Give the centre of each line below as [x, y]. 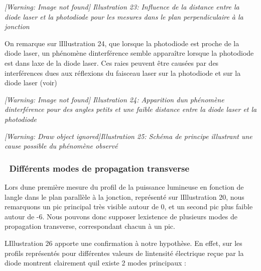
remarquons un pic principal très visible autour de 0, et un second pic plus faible [129, 207]
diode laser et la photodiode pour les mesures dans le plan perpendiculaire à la [124, 16]
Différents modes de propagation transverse [99, 168]
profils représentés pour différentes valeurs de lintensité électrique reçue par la [124, 253]
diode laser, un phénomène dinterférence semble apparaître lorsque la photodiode [129, 53]
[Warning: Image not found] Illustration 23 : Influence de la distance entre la [122, 7]
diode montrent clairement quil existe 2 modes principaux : [95, 263]
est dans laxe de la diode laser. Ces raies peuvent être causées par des [112, 62]
